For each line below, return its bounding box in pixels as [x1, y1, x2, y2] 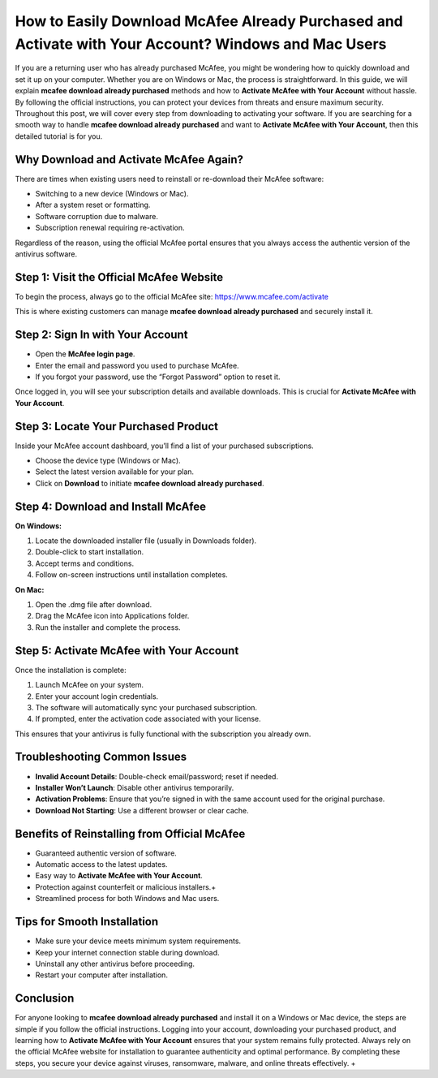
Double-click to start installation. [35, 547, 144, 557]
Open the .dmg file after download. [35, 600, 152, 610]
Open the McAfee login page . [35, 349, 135, 359]
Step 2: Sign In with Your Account [15, 328, 188, 342]
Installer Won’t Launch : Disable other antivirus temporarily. [35, 783, 234, 792]
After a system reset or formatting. [35, 200, 151, 210]
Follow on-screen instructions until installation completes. [35, 570, 229, 580]
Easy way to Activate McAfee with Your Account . [35, 871, 203, 881]
